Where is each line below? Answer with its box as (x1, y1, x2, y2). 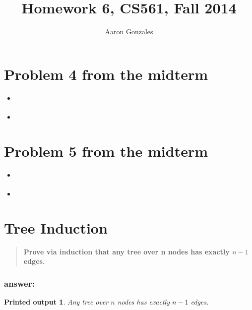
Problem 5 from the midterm (4, 140, 208, 161)
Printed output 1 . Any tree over (4, 297, 109, 307)
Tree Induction (4, 217, 108, 238)
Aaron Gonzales (105, 26, 153, 37)
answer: (4, 277, 35, 289)
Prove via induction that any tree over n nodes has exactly (23, 246, 230, 256)
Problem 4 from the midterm (4, 63, 208, 84)
